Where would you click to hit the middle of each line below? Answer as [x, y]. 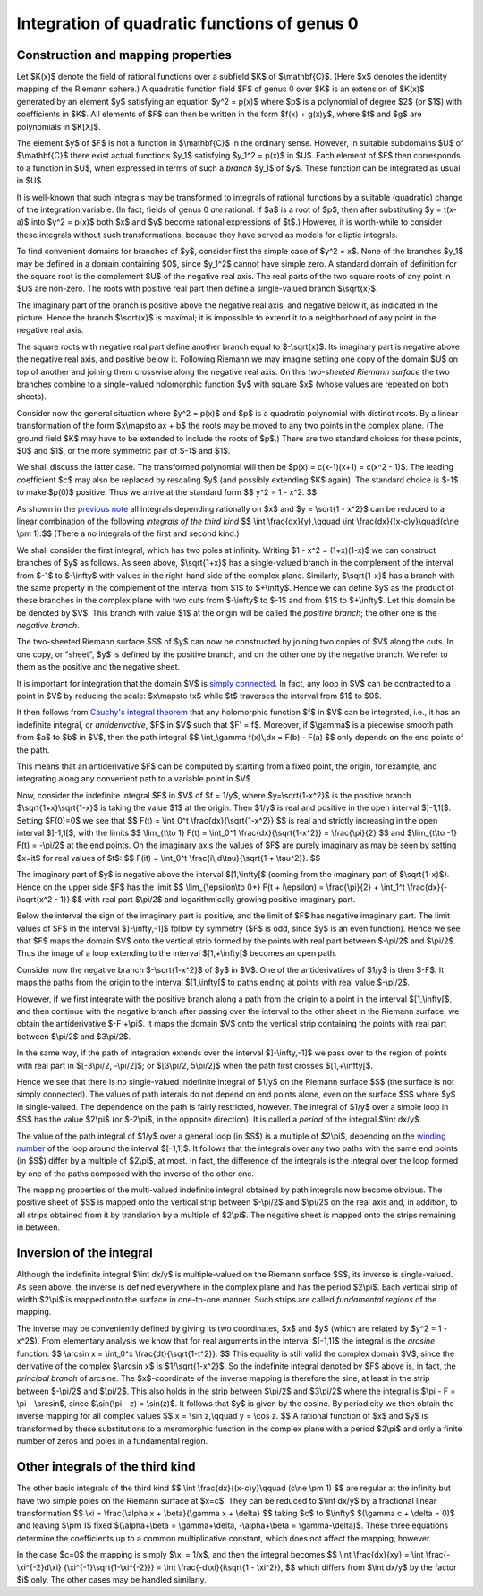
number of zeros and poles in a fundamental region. [112, 1441]
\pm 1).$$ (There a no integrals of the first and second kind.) [128, 533]
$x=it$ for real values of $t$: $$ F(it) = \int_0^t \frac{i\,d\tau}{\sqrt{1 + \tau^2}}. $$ [169, 858]
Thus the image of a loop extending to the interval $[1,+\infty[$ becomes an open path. [177, 953]
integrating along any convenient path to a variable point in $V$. [135, 779]
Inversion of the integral [85, 1253]
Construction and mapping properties [124, 55]
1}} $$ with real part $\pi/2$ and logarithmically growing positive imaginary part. [208, 899]
